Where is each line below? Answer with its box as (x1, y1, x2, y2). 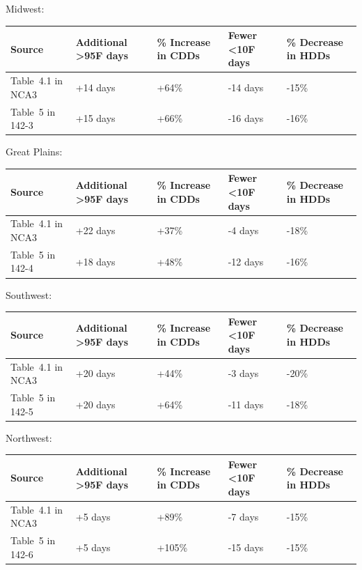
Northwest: (6, 430, 52, 445)
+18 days (75, 254, 116, 268)
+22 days (75, 223, 116, 238)
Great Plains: (6, 144, 63, 159)
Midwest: (6, 1, 45, 15)
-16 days (228, 111, 264, 125)
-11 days (228, 396, 264, 411)
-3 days (228, 366, 259, 380)
